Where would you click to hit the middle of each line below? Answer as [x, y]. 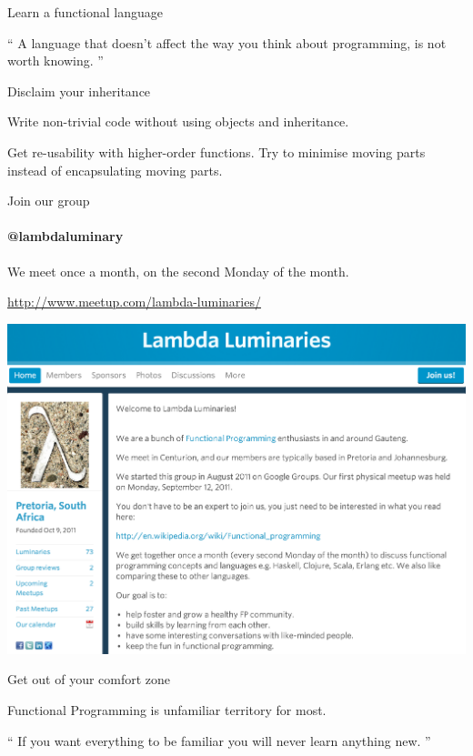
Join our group [49, 201]
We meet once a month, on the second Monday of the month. [178, 271]
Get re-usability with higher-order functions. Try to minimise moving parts [216, 151]
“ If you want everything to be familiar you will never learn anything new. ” [219, 740]
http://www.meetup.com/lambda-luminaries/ [134, 302]
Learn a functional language [85, 12]
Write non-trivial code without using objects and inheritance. [178, 121]
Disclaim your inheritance [79, 91]
